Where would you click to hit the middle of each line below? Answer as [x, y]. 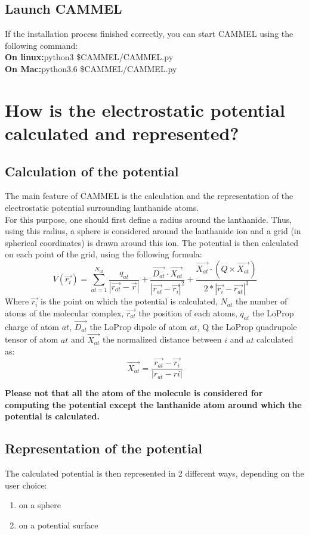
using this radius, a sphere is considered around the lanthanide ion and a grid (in [153, 231]
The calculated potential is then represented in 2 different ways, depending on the [154, 473]
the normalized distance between [162, 339]
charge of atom [32, 326]
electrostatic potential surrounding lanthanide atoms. [102, 207]
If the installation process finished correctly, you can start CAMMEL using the [149, 34]
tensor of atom [32, 339]
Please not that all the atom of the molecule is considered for [134, 393]
